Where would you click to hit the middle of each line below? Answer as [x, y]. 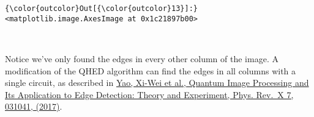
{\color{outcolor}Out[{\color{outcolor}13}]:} [101, 9]
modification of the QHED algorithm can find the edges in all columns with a [151, 70]
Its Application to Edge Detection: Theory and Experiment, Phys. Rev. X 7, [149, 94]
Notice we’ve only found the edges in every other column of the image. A [142, 58]
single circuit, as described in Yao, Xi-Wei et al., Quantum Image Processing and [157, 83]
